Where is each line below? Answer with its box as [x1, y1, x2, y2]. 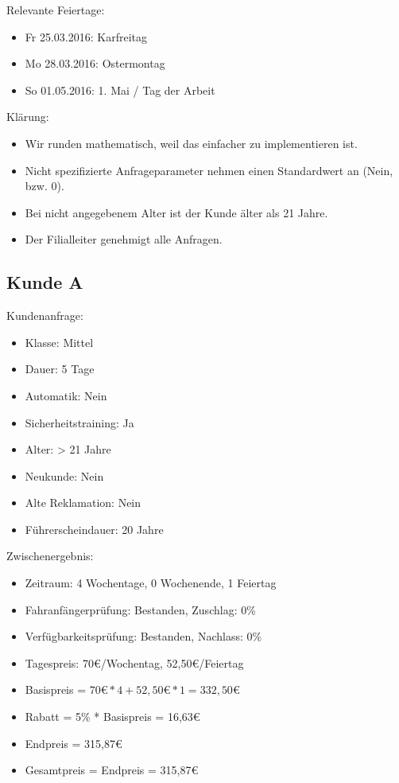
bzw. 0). [25, 177, 64, 194]
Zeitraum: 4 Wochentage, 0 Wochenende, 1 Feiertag [25, 575, 277, 591]
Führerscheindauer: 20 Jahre [25, 520, 164, 537]
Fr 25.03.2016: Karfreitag [25, 28, 147, 45]
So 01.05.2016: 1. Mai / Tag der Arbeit [25, 81, 215, 98]
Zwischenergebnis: [6, 547, 94, 564]
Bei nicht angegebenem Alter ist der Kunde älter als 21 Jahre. [25, 204, 328, 220]
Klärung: [6, 108, 49, 125]
